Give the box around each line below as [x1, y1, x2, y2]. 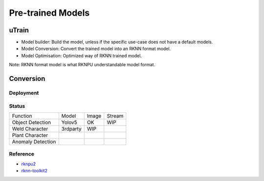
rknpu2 [21, 161, 36, 167]
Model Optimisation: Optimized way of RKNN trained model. [21, 52, 142, 58]
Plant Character [12, 131, 48, 138]
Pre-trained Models [9, 7, 90, 18]
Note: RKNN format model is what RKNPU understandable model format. [9, 62, 155, 68]
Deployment [9, 90, 39, 97]
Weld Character [12, 125, 48, 132]
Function [12, 112, 32, 119]
